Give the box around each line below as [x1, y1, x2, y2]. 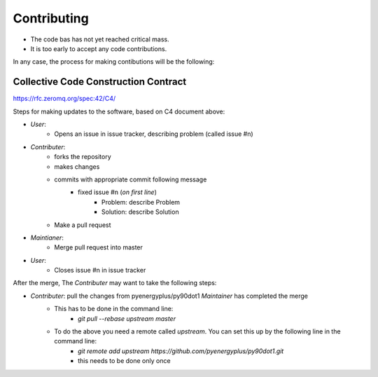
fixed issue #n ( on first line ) [78, 188, 157, 196]
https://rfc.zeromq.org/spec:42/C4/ [13, 95, 115, 103]
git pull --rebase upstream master [78, 314, 176, 322]
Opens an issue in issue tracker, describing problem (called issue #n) [54, 130, 253, 138]
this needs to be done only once [78, 357, 171, 365]
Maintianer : [30, 233, 64, 242]
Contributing [13, 11, 89, 26]
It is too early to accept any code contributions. [30, 44, 167, 53]
